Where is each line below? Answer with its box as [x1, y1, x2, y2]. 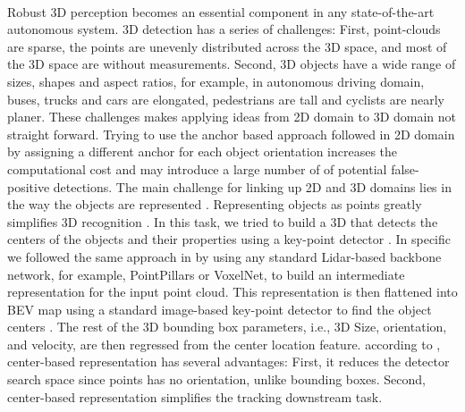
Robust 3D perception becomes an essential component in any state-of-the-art [7, 2, 435, 21]
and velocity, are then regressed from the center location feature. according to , [7, 334, 441, 353]
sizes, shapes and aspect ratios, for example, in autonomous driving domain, [7, 71, 425, 90]
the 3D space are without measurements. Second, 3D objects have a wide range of [7, 55, 456, 73]
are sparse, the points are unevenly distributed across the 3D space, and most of [7, 37, 447, 55]
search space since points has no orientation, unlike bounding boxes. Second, [7, 370, 427, 389]
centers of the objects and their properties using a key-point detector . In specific [7, 230, 452, 248]
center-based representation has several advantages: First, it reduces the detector [7, 352, 450, 371]
